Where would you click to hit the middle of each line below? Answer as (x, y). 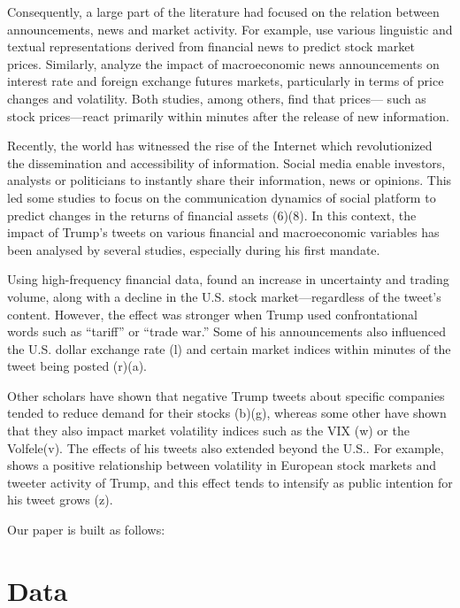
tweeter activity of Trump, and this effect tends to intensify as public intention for (230, 482)
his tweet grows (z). (60, 500)
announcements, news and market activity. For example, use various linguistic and (230, 29)
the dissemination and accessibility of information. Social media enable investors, (226, 162)
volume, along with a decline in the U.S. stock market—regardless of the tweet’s (224, 296)
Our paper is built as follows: (86, 530)
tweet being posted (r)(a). (77, 366)
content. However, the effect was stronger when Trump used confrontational (212, 314)
